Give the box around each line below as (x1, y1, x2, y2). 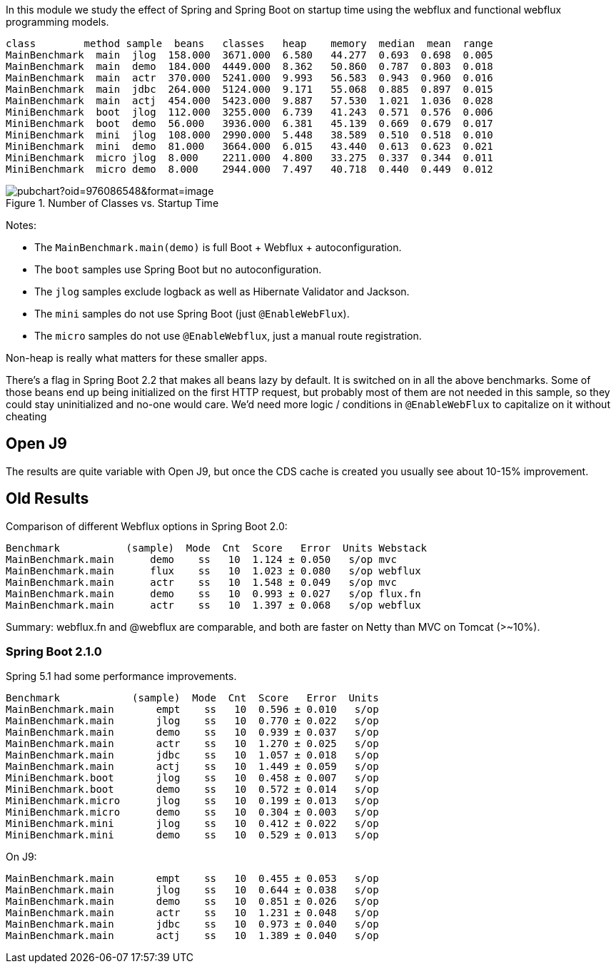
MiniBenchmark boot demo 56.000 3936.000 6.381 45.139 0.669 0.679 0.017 (6, 118, 493, 129)
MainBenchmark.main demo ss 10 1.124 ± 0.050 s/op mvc (6, 553, 397, 565)
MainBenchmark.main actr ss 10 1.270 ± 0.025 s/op (6, 738, 379, 750)
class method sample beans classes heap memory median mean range (6, 38, 493, 49)
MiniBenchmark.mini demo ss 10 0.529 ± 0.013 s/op (6, 829, 379, 841)
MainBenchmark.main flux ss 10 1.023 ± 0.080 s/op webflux (6, 564, 421, 577)
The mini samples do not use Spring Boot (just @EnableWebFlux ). (34, 308, 350, 320)
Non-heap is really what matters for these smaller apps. (6, 352, 268, 364)
